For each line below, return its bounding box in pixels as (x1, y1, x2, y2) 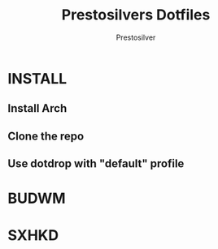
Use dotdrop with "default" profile (7, 157, 185, 171)
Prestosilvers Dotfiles (61, 6, 211, 24)
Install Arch (7, 101, 68, 115)
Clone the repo (7, 129, 85, 143)
